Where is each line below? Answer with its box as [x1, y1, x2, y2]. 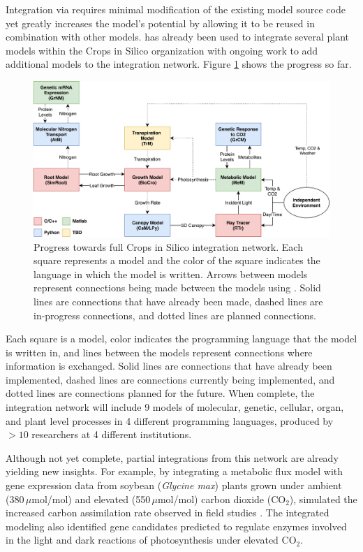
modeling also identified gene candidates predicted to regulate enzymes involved [6, 518, 347, 533]
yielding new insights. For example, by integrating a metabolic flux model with [6, 464, 343, 479]
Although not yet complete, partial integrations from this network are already [6, 450, 339, 465]
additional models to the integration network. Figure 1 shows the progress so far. [6, 57, 352, 71]
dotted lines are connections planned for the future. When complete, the [6, 386, 315, 400]
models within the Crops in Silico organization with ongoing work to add [6, 43, 318, 57]
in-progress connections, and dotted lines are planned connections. [34, 307, 316, 322]
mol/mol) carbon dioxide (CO [157, 491, 286, 506]
